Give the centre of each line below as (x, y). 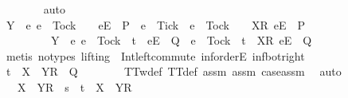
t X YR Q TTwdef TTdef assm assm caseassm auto (174, 71)
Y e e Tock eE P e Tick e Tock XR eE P (156, 24)
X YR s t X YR (74, 86)
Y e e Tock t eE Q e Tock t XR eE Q (181, 40)
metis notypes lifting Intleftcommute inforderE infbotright (155, 55)
